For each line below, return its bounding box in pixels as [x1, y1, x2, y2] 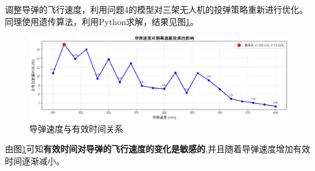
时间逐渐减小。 [5, 154, 65, 167]
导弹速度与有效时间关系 [29, 122, 123, 134]
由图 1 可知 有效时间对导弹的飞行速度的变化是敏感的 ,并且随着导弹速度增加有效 [5, 142, 310, 155]
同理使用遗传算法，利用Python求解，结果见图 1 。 [5, 15, 199, 27]
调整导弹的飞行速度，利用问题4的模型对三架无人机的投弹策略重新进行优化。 [5, 3, 308, 15]
